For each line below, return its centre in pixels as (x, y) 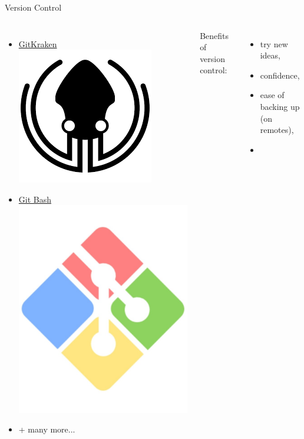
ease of (272, 95)
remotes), (277, 130)
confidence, (280, 75)
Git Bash (35, 199)
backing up (280, 106)
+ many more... (47, 429)
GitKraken (38, 43)
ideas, (270, 55)
